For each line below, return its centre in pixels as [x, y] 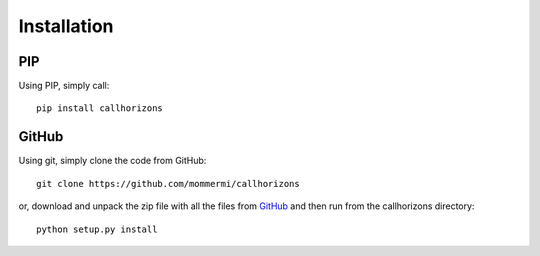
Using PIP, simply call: [64, 86]
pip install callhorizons [100, 108]
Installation [66, 26]
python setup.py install [97, 229]
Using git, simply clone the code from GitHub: [112, 161]
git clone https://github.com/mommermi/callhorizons [168, 183]
